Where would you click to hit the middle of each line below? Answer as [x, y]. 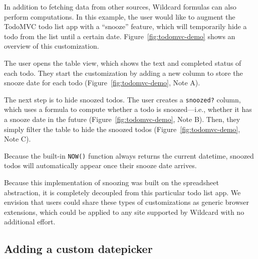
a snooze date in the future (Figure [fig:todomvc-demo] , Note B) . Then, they [122, 119]
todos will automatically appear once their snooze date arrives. [100, 165]
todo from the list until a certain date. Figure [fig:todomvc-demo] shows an [120, 36]
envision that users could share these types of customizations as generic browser [126, 202]
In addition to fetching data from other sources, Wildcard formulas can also [120, 7]
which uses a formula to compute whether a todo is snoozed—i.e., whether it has [128, 109]
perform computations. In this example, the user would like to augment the [120, 16]
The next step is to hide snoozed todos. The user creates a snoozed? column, [122, 99]
